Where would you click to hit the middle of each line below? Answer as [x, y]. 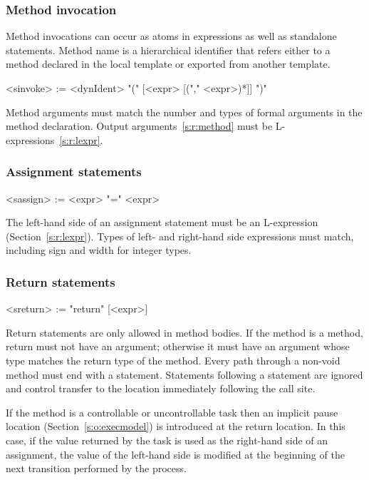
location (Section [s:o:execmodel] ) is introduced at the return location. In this [176, 426]
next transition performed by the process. [96, 468]
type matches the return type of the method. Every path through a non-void [173, 360]
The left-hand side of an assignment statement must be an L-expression [162, 222]
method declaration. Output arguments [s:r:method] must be [139, 126]
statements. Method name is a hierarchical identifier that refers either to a [168, 50]
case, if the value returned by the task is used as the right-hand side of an [167, 440]
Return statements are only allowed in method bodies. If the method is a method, [184, 332]
